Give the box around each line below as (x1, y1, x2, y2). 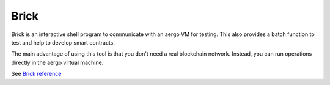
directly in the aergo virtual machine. (11, 59, 104, 66)
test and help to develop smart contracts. (11, 39, 116, 46)
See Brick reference (11, 70, 62, 78)
